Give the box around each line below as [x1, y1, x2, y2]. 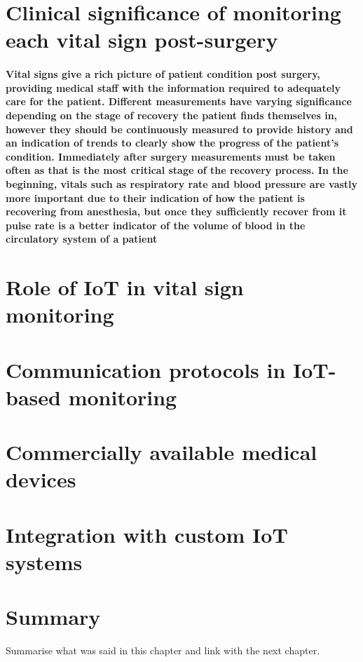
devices [6, 465, 76, 494]
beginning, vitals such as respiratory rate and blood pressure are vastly [6, 176, 358, 191]
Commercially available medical [6, 438, 317, 466]
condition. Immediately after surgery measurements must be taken [6, 149, 336, 163]
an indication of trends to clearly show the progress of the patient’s [6, 135, 339, 150]
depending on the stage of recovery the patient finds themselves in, [6, 107, 338, 122]
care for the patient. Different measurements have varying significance [6, 94, 352, 109]
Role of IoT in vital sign [6, 273, 244, 302]
